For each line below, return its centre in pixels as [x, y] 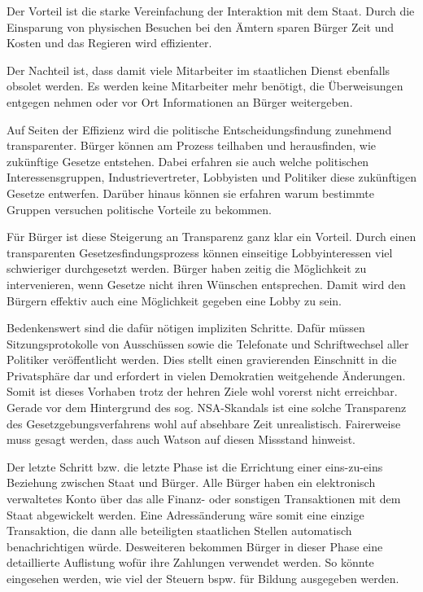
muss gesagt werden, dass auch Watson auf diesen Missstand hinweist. [181, 439]
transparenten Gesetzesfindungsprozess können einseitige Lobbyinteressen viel [200, 252]
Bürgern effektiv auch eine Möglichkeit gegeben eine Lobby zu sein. [174, 300]
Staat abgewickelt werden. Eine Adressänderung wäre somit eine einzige [185, 514]
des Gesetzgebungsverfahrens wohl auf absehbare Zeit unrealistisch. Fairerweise [204, 423]
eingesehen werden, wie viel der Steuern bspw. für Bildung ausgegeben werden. [203, 578]
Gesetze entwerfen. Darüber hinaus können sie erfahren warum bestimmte [190, 193]
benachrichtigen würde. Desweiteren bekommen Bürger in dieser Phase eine [195, 546]
